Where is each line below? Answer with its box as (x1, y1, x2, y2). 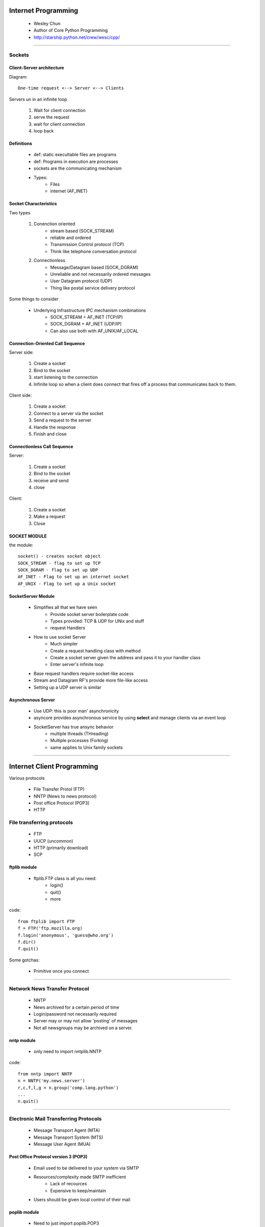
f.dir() (18, 939, 36, 945)
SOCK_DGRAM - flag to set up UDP (18, 567, 98, 573)
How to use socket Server (33, 634, 86, 640)
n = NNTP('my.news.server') (18, 1078, 85, 1084)
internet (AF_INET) (50, 188, 88, 194)
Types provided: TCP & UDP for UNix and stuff (50, 618, 144, 624)
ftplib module (9, 864, 37, 870)
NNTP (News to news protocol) (33, 793, 97, 799)
